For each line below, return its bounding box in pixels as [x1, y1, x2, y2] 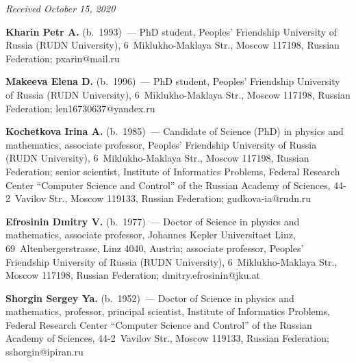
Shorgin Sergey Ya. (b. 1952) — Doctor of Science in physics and [5, 290, 294, 305]
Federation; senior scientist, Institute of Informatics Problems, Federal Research [5, 164, 340, 178]
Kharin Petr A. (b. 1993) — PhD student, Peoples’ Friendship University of [5, 24, 338, 38]
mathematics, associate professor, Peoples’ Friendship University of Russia [5, 137, 317, 151]
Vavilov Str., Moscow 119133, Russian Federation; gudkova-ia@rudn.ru [14, 191, 311, 205]
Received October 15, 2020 [5, 1, 116, 15]
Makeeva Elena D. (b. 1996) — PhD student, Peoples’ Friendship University [5, 74, 340, 88]
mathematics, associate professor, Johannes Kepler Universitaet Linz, [5, 227, 296, 242]
